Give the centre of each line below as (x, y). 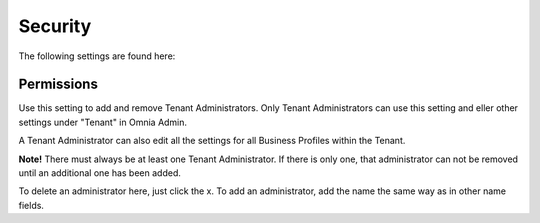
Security (55, 26)
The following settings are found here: (97, 56)
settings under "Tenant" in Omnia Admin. (103, 122)
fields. (31, 205)
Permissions (58, 84)
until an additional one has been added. (100, 173)
